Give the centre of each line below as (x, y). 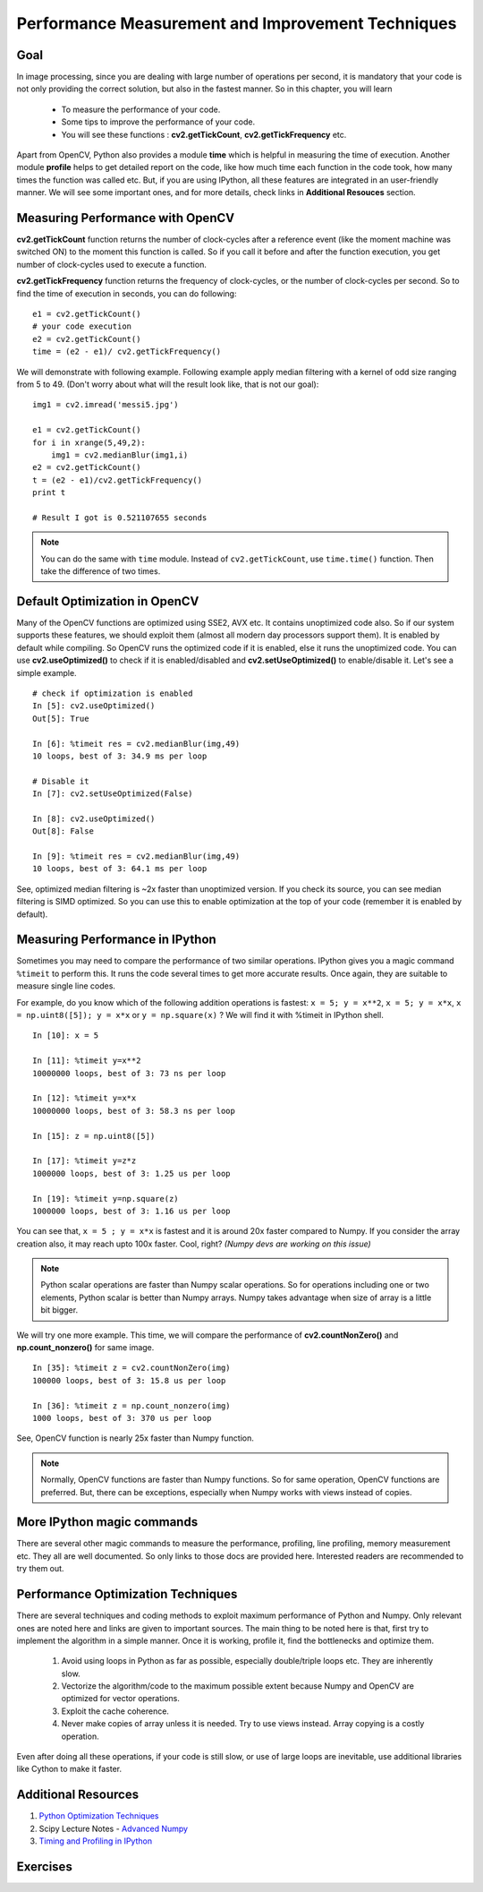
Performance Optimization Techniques (127, 1594)
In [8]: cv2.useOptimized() (94, 818)
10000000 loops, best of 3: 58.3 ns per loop (134, 1111)
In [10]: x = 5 (66, 1036)
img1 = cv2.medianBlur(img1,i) (119, 455)
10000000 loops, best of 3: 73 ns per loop (129, 1073)
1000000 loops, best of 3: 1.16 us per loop (132, 1211)
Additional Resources (77, 1795)
